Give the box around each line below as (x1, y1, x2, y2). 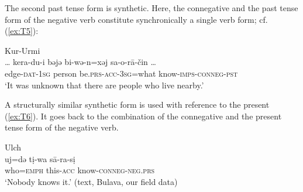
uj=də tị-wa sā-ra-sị (5, 152, 75, 164)
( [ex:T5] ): (5, 25, 39, 37)
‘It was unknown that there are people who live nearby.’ (5, 78, 204, 91)
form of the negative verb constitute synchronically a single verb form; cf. (5, 13, 268, 25)
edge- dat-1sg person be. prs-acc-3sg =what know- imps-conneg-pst (5, 67, 238, 79)
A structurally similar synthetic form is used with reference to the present (5, 98, 270, 111)
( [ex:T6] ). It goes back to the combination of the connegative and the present (5, 109, 282, 122)
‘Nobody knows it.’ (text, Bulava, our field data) (5, 175, 178, 187)
